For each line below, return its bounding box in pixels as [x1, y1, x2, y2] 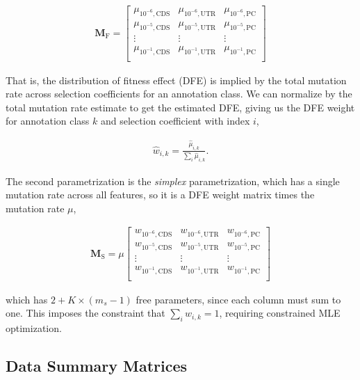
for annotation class [6, 113, 90, 128]
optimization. [6, 321, 62, 335]
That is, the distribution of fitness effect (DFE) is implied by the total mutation [6, 72, 347, 87]
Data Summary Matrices [6, 355, 188, 377]
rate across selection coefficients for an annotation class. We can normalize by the [6, 86, 352, 101]
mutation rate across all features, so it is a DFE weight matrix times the [6, 187, 315, 202]
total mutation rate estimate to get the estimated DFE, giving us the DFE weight [6, 100, 355, 114]
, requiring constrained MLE [219, 306, 341, 320]
